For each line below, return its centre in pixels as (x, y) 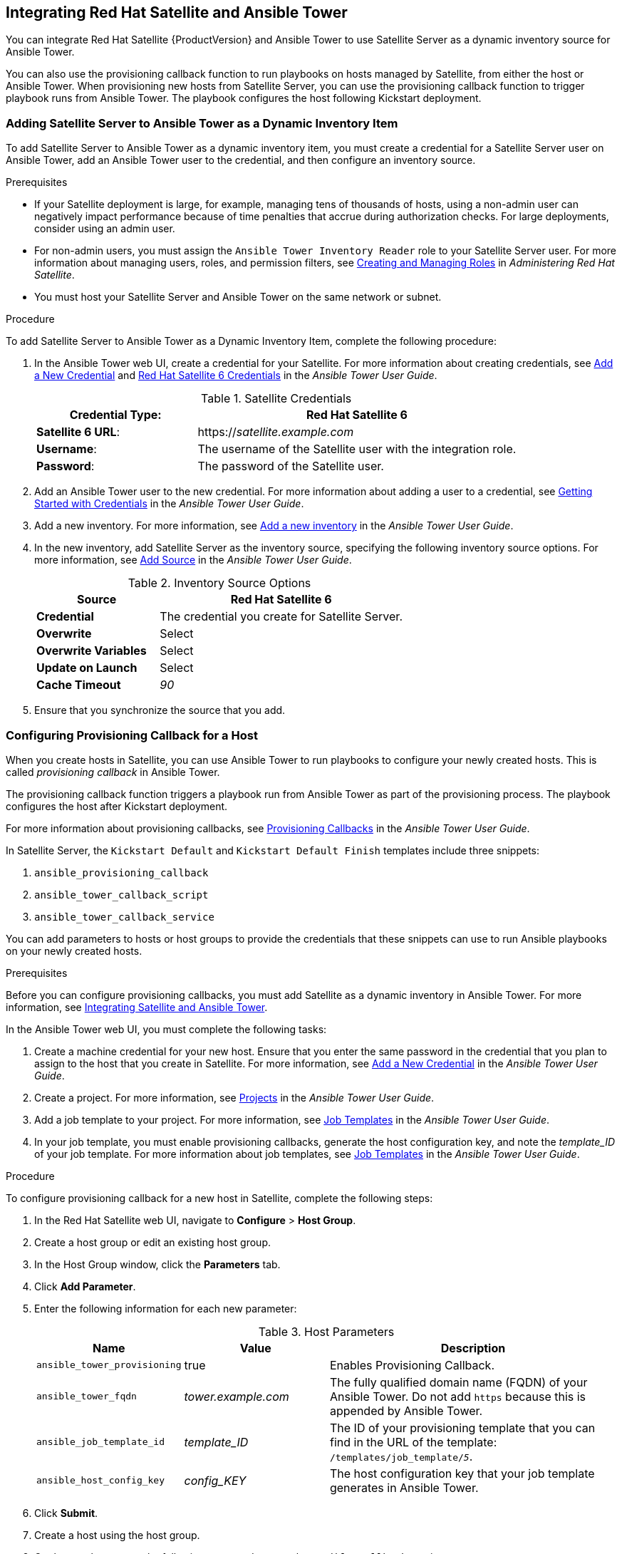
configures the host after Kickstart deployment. (117, 806)
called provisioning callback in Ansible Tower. (113, 772)
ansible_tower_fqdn (87, 1397)
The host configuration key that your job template (462, 1473)
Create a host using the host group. (117, 1535)
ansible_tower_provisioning (109, 1365)
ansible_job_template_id (101, 1442)
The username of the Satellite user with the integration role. (357, 449)
